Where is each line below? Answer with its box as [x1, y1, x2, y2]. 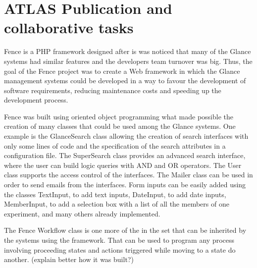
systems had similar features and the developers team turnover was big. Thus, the [4, 55, 253, 66]
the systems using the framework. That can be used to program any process [4, 235, 235, 245]
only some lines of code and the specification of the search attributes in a [4, 140, 226, 151]
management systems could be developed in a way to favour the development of [4, 75, 246, 86]
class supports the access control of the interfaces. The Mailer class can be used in [4, 169, 253, 180]
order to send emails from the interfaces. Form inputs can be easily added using [4, 179, 246, 190]
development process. [4, 95, 68, 105]
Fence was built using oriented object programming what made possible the [4, 111, 234, 121]
